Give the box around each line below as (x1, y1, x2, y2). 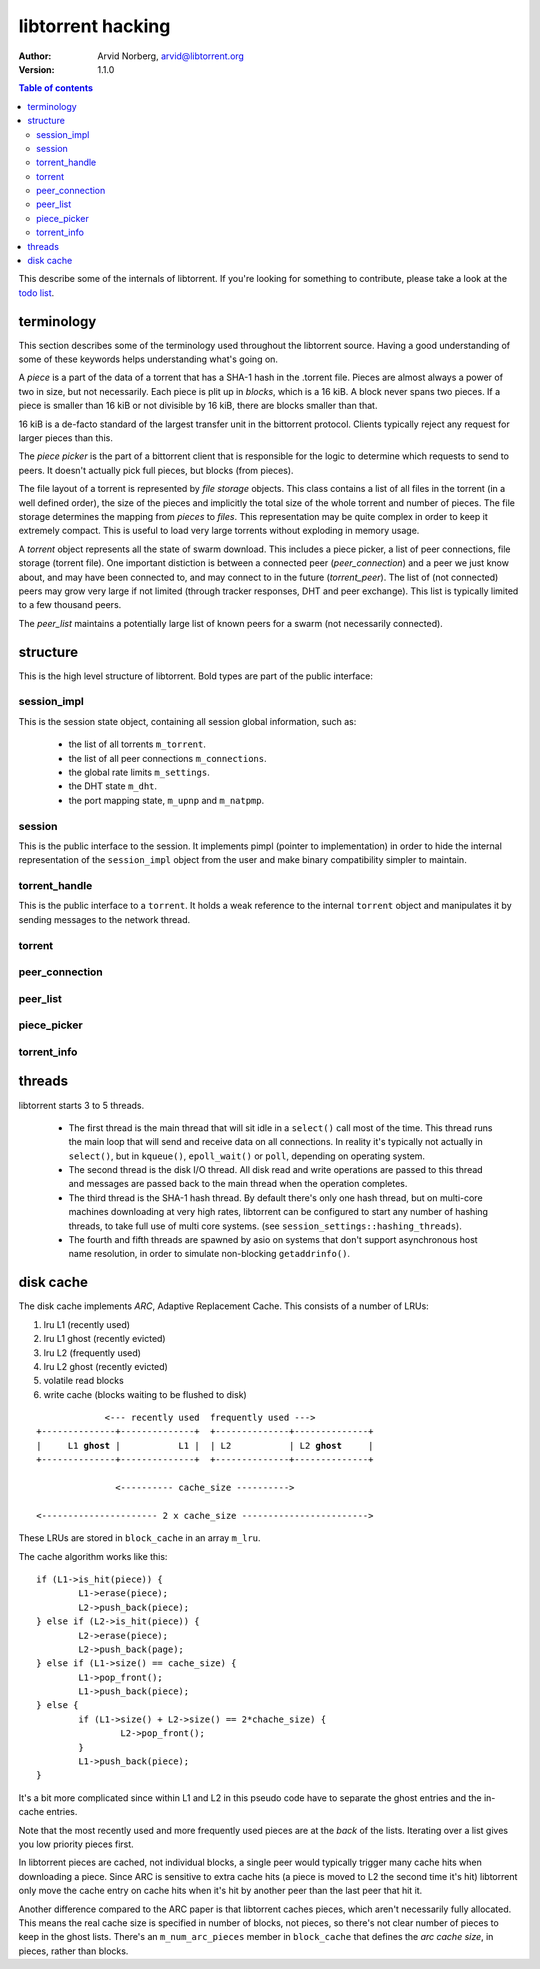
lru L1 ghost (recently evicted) (43, 1333, 166, 1345)
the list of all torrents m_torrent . (68, 738, 207, 750)
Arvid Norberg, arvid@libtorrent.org (97, 50, 245, 62)
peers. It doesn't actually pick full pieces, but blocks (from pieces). (18, 464, 294, 476)
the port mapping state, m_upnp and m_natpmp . (68, 794, 265, 806)
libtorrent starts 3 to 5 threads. (18, 1099, 145, 1111)
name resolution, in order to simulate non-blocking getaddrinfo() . (68, 1248, 350, 1260)
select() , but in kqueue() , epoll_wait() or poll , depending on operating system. (68, 1150, 425, 1162)
